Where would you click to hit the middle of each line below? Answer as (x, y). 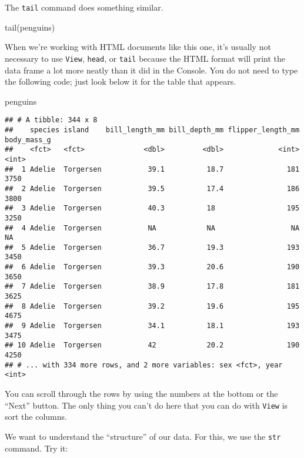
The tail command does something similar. (84, 7)
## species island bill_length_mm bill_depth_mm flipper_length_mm (152, 130)
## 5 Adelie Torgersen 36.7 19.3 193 (152, 247)
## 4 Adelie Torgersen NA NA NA (152, 228)
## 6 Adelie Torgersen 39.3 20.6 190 (152, 267)
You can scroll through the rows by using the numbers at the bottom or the (141, 393)
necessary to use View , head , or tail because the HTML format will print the (145, 58)
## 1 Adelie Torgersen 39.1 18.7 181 (152, 169)
